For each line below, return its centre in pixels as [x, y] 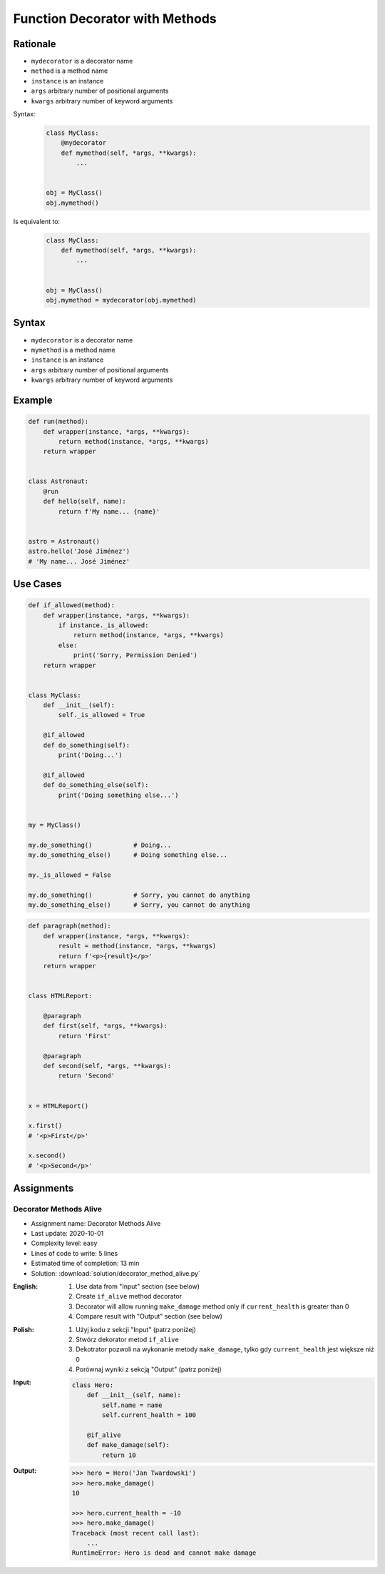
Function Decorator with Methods [115, 19]
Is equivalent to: [37, 221]
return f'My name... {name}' [109, 511]
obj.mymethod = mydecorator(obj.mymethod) [121, 300]
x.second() [47, 1156]
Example [33, 400]
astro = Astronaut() [64, 541]
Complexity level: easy [64, 1243]
